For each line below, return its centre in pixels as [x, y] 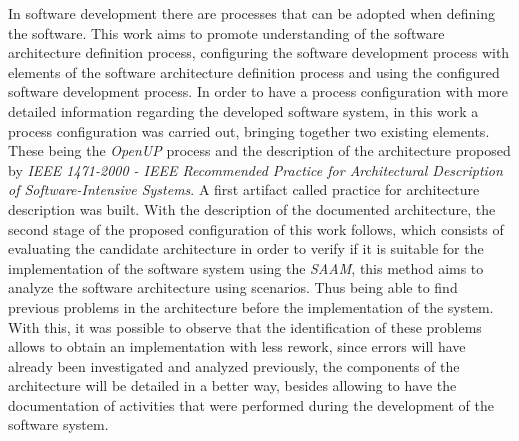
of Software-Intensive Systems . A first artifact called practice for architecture [244, 189]
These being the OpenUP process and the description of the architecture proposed [259, 150]
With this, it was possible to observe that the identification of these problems [245, 326]
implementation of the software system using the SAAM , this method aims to [246, 267]
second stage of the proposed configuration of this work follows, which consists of [256, 228]
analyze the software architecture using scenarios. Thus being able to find [233, 287]
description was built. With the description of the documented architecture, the [252, 208]
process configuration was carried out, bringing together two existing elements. [249, 130]
